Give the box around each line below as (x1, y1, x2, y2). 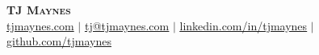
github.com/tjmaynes (6, 33, 111, 49)
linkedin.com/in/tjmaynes (179, 17, 308, 33)
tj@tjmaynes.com (84, 17, 170, 33)
